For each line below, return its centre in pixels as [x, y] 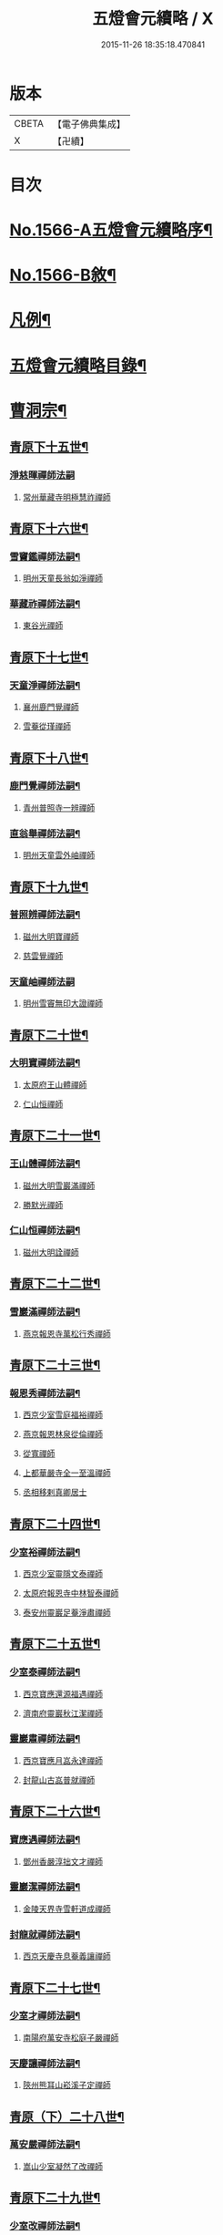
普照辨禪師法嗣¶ [45, 915]
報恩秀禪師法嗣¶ [45, 1393]
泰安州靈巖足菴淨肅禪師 [66, 1612]
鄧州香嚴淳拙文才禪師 [62, 1861]
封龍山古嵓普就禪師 [59, 1780]
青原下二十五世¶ [55, 1644]
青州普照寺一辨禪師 [59, 807]
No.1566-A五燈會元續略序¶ [111, 230]
